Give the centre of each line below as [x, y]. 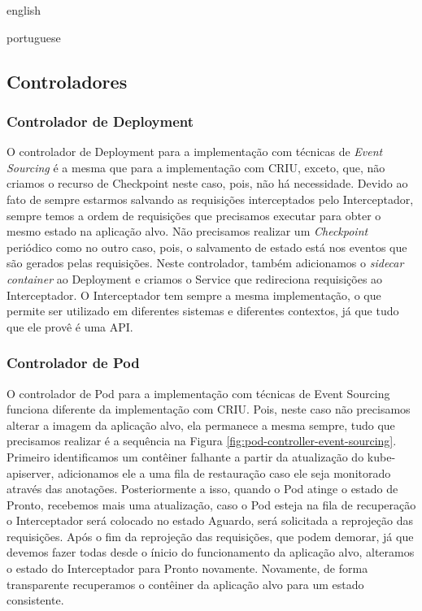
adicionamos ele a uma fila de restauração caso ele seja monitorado [224, 472]
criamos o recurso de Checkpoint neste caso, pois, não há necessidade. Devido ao [207, 183]
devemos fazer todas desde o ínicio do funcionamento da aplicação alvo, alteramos [211, 552]
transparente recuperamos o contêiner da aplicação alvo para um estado [185, 584]
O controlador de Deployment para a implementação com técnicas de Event [195, 152]
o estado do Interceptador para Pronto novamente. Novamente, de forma [187, 568]
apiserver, [30, 472]
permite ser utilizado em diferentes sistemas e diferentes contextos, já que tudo [203, 311]
